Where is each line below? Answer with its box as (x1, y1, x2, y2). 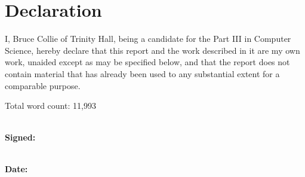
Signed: (5, 131, 36, 144)
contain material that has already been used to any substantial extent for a (5, 67, 280, 80)
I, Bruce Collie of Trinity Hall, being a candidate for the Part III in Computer (5, 32, 291, 45)
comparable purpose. (5, 79, 81, 91)
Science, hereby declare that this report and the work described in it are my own (5, 44, 300, 56)
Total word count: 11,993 (5, 99, 96, 112)
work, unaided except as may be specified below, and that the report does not (5, 56, 290, 68)
